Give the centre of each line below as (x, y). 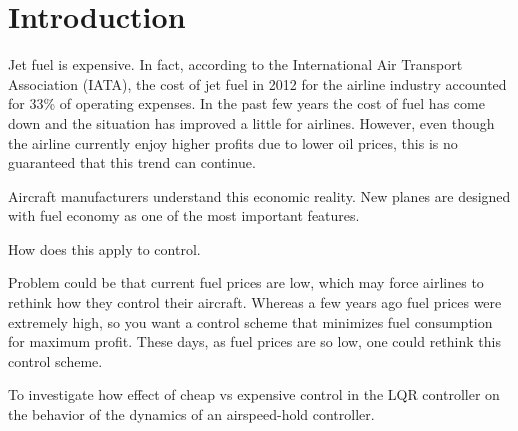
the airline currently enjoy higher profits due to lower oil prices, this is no (233, 142)
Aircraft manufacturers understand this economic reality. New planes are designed (259, 195)
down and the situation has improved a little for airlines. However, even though (251, 122)
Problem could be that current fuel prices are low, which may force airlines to (246, 282)
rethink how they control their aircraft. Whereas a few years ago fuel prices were (255, 302)
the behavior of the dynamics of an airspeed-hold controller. (191, 414)
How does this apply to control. (104, 248)
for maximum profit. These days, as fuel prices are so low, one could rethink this (254, 341)
